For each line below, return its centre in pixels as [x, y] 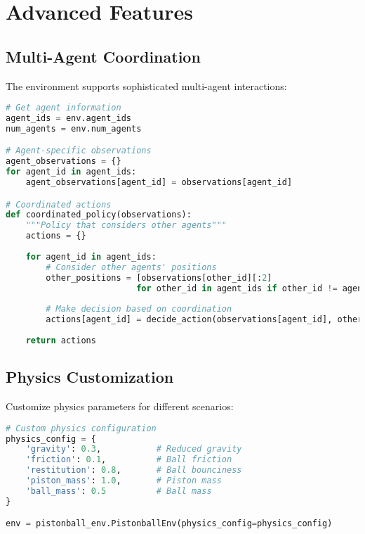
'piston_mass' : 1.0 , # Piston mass [124, 481]
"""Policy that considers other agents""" [126, 225]
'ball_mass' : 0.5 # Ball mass [119, 491]
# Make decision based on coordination [139, 309]
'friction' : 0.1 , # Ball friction [129, 460]
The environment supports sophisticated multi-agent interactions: [146, 85]
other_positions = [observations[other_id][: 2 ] [159, 278]
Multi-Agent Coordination [103, 56]
